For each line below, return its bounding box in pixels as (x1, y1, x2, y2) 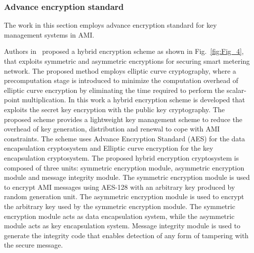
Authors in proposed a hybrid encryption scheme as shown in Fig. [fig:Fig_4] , (4, 46, 244, 56)
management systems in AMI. (4, 29, 94, 40)
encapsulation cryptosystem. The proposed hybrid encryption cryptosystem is (4, 152, 239, 163)
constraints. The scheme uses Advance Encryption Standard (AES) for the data (4, 133, 245, 143)
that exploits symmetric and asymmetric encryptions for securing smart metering (4, 56, 250, 66)
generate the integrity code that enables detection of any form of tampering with (4, 230, 249, 240)
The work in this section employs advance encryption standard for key (4, 20, 217, 30)
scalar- (226, 84, 247, 95)
